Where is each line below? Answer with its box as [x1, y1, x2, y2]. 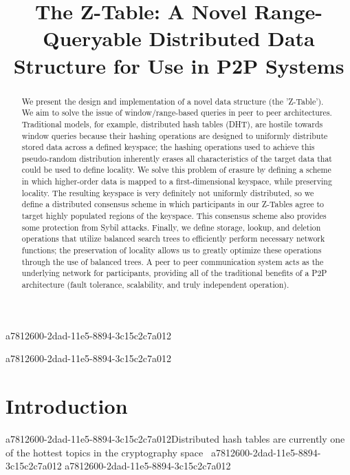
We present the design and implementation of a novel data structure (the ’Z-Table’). [21, 95, 324, 107]
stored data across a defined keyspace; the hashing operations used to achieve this [21, 141, 315, 153]
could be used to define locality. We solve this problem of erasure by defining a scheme [21, 164, 331, 176]
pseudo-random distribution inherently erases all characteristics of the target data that [21, 152, 332, 164]
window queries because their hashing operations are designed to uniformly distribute [21, 129, 328, 141]
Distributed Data [149, 24, 315, 52]
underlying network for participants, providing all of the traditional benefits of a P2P [21, 267, 327, 279]
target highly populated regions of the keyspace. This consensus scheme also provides [21, 210, 327, 222]
